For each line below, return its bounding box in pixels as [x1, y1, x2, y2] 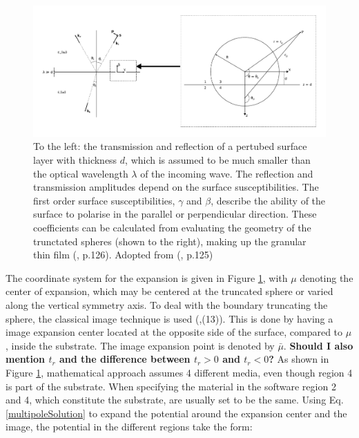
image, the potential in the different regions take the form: [6, 419, 253, 434]
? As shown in [269, 352, 329, 366]
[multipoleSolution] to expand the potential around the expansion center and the [6, 406, 347, 420]
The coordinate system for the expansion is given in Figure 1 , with [6, 270, 288, 285]
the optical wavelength [33, 166, 128, 180]
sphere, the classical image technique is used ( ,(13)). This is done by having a [6, 311, 333, 325]
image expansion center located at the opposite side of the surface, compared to [6, 325, 343, 339]
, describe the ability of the [211, 193, 326, 207]
